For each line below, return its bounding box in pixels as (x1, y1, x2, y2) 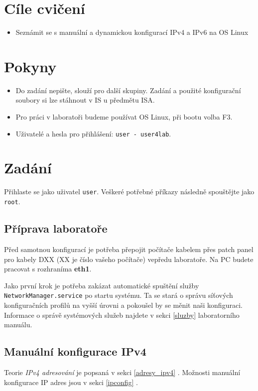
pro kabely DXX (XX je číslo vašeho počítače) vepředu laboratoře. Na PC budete (4, 254, 254, 264)
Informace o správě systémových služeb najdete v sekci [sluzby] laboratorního (4, 309, 240, 320)
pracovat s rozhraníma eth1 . (4, 263, 92, 274)
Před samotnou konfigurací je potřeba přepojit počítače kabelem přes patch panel (4, 244, 254, 254)
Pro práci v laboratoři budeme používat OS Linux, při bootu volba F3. (15, 112, 233, 122)
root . (4, 196, 20, 207)
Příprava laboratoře (4, 221, 108, 236)
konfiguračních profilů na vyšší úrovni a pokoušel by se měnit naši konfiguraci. (4, 299, 243, 310)
